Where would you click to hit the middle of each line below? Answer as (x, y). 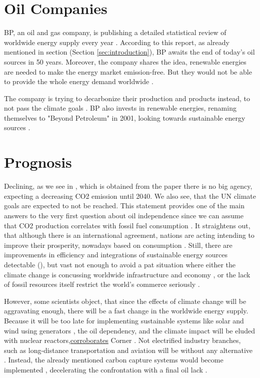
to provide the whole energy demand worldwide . (79, 81)
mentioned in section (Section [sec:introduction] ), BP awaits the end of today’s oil (129, 52)
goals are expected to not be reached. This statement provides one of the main (124, 206)
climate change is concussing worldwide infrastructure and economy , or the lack (127, 274)
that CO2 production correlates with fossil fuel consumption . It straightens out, (127, 225)
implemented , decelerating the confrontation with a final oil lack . (106, 369)
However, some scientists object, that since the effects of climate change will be (125, 301)
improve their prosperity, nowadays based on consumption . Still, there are (118, 245)
